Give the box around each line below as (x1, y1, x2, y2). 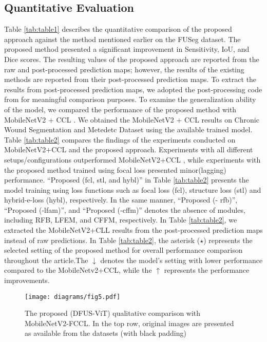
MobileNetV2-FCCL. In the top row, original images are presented (25, 317, 234, 328)
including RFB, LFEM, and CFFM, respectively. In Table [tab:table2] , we (4, 214, 237, 225)
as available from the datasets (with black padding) (25, 328, 186, 338)
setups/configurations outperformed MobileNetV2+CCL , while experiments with (4, 154, 261, 165)
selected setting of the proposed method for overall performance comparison (4, 245, 243, 255)
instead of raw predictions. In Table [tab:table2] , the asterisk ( (4, 234, 200, 245)
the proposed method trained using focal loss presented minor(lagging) (4, 164, 226, 175)
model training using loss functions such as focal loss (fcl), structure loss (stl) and (4, 184, 261, 195)
